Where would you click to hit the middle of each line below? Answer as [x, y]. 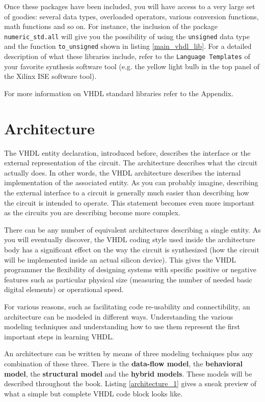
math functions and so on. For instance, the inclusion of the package [111, 26]
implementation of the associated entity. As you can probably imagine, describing [131, 182]
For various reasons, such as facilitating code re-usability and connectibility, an [127, 306]
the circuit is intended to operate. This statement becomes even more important [129, 202]
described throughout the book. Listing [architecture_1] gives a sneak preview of [130, 383]
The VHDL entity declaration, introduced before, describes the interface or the [127, 152]
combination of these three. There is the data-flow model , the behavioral [124, 363]
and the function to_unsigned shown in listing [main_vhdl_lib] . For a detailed [128, 46]
